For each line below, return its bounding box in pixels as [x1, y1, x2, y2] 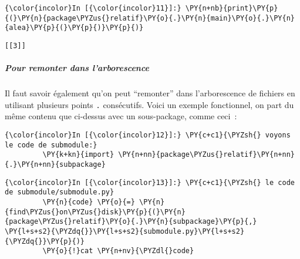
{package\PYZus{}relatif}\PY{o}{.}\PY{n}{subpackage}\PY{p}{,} [5, 217, 257, 226]
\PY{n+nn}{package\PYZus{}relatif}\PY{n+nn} [118, 150, 295, 159]
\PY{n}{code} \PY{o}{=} [42, 197, 135, 206]
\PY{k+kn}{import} [42, 150, 114, 159]
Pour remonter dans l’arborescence [5, 62, 150, 74]
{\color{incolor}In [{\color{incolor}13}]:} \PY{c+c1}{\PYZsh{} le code [5, 178, 295, 187]
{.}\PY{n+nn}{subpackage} [5, 160, 106, 169]
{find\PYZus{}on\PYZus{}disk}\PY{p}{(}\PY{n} [5, 207, 186, 216]
